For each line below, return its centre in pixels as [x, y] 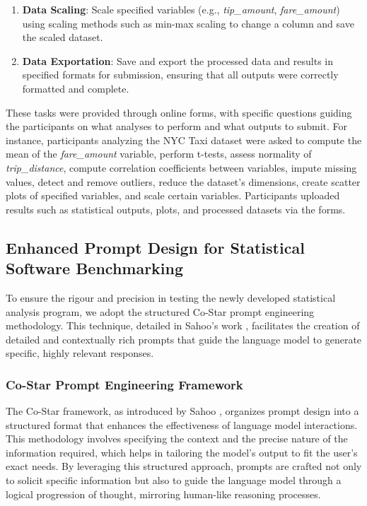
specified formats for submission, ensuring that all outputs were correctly [180, 75]
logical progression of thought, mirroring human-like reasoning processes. [163, 494]
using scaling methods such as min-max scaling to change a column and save [188, 23]
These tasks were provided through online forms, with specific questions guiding [179, 112]
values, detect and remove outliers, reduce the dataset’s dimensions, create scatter [183, 181]
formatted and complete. [76, 88]
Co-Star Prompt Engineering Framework [124, 384]
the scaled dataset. [63, 37]
